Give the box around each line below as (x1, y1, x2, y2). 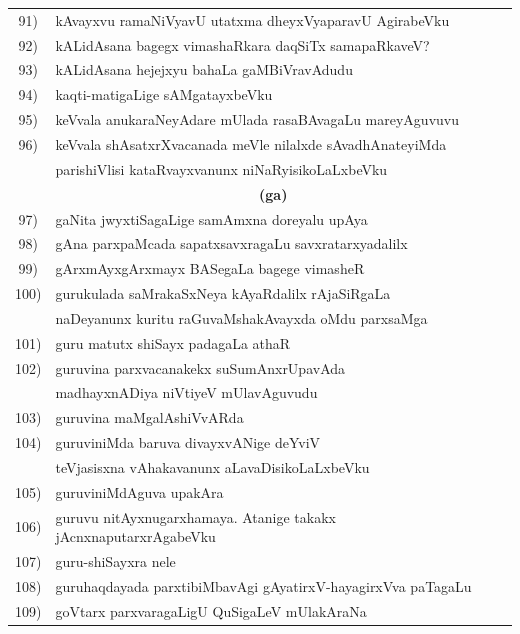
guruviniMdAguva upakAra (55, 481, 224, 502)
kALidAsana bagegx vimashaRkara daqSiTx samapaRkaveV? (55, 34, 430, 55)
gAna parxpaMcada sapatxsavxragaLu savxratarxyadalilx (55, 233, 408, 254)
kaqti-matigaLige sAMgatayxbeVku (55, 84, 273, 105)
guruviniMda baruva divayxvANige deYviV (55, 432, 321, 453)
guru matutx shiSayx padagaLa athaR (55, 332, 291, 353)
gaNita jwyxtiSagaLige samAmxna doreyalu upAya (55, 208, 368, 229)
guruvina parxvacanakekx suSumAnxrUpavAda (55, 357, 346, 378)
